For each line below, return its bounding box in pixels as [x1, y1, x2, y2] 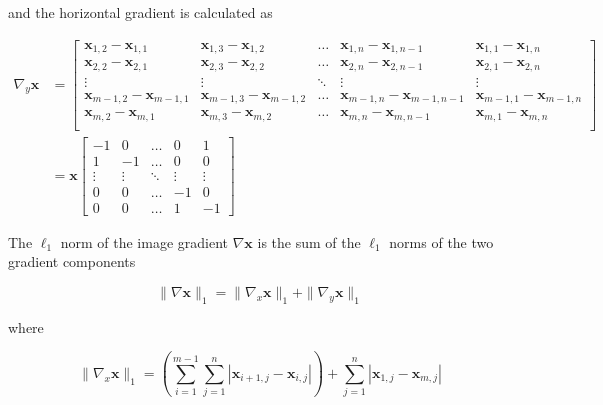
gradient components [8, 251, 136, 272]
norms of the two [389, 231, 494, 252]
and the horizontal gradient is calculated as [8, 2, 273, 22]
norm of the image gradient [60, 231, 229, 252]
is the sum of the [257, 231, 361, 252]
